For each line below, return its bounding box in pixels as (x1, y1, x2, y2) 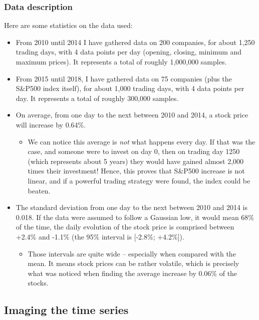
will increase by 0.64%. (16, 119, 86, 129)
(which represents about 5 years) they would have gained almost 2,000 (28, 155, 244, 166)
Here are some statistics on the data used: (4, 20, 133, 30)
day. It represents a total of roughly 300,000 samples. (16, 92, 179, 103)
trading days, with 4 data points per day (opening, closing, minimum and (16, 46, 242, 57)
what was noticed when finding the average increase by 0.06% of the (28, 267, 237, 278)
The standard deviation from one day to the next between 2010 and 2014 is (16, 202, 248, 212)
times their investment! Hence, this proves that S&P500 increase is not (28, 165, 245, 176)
